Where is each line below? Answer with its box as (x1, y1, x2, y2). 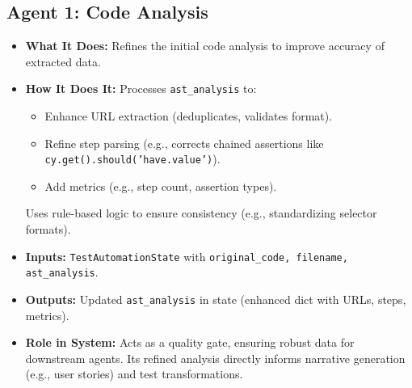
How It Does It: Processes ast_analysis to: (25, 80, 257, 97)
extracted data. (25, 53, 101, 70)
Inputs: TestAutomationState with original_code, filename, (25, 247, 348, 264)
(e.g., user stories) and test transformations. (25, 365, 243, 382)
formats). (25, 221, 71, 238)
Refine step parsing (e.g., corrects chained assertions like (44, 134, 324, 151)
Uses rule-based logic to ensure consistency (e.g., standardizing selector (25, 205, 377, 221)
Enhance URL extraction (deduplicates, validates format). (44, 108, 333, 124)
